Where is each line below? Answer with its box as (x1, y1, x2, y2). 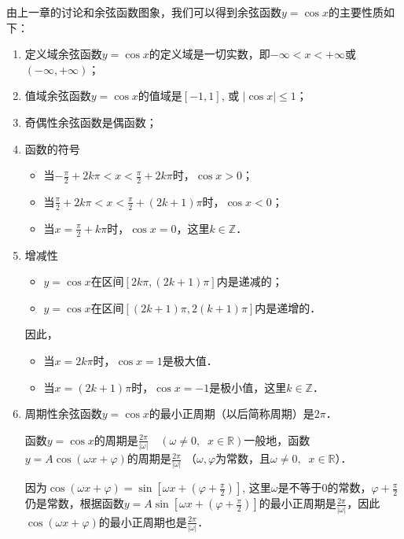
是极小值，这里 (209, 378, 287, 395)
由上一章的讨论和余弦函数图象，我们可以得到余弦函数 (6, 4, 281, 20)
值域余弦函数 (24, 87, 91, 104)
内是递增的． (255, 299, 321, 316)
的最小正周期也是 (98, 513, 187, 530)
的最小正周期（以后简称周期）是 (149, 405, 314, 422)
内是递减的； (216, 273, 283, 290)
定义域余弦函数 (24, 46, 102, 62)
